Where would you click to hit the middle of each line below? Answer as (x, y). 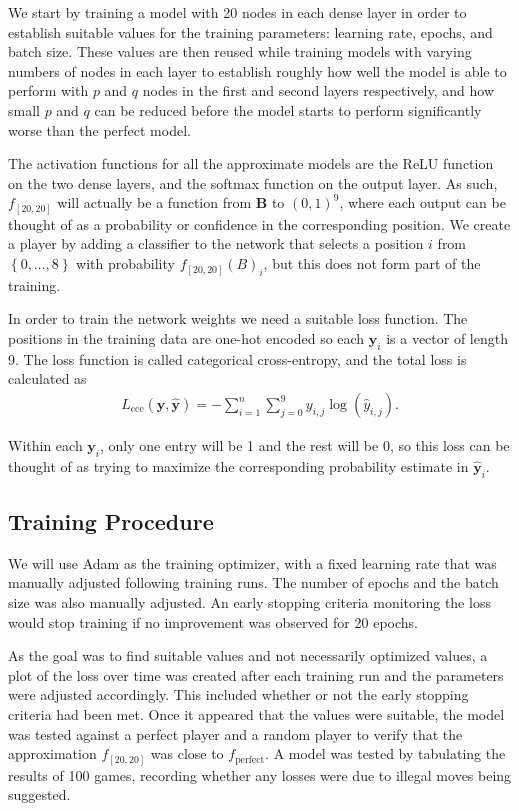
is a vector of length (447, 338)
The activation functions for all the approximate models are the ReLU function (251, 163)
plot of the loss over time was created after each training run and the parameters (256, 674)
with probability (125, 263)
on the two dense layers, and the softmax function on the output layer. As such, (253, 182)
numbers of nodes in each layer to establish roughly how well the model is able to (257, 70)
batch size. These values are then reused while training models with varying (240, 51)
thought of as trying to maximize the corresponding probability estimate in (238, 465)
